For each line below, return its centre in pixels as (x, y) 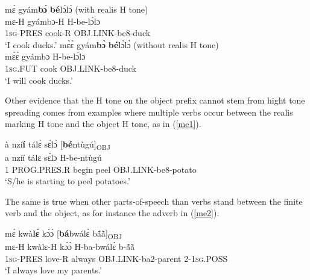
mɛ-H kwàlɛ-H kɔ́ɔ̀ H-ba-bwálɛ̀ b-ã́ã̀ (70, 247)
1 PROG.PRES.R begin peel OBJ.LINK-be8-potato (101, 169)
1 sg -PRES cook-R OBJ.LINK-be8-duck (78, 33)
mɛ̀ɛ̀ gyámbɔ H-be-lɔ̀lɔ (45, 56)
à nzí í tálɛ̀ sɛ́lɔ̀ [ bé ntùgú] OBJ (58, 145)
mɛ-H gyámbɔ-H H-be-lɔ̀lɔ (52, 21)
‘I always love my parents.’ (53, 270)
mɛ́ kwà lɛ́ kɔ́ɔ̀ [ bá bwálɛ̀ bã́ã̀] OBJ (64, 234)
